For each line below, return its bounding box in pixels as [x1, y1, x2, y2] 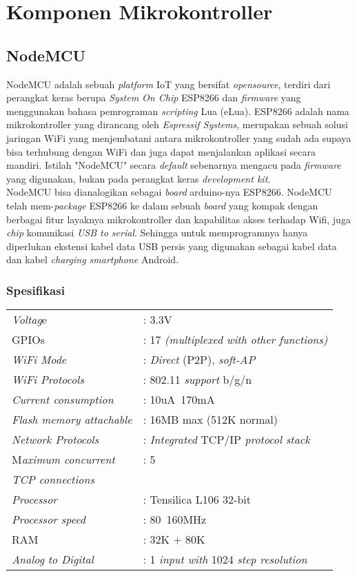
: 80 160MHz [143, 511, 207, 528]
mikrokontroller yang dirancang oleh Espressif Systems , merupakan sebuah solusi [6, 117, 348, 132]
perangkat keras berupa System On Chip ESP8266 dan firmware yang [6, 90, 301, 105]
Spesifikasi [6, 281, 65, 298]
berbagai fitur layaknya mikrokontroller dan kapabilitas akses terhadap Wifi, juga [6, 212, 351, 226]
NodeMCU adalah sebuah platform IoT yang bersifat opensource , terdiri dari [6, 76, 331, 91]
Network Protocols [12, 431, 99, 448]
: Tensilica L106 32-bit [143, 491, 251, 508]
